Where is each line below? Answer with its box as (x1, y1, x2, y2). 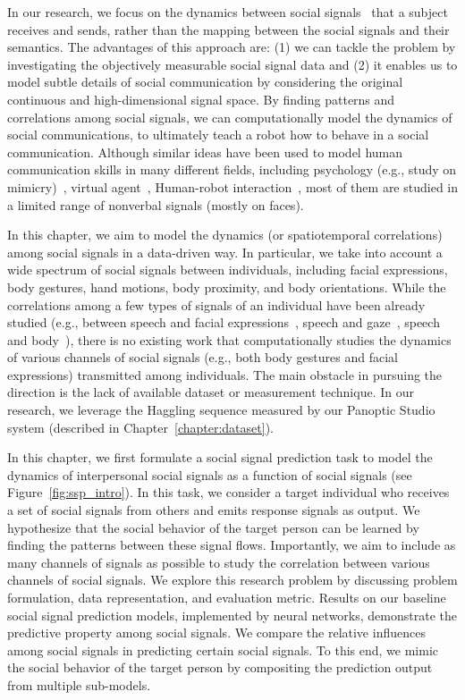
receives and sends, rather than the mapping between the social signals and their (7, 20, 450, 38)
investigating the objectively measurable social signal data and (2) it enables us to (7, 55, 458, 73)
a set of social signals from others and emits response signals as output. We (7, 501, 420, 519)
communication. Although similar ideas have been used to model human (7, 142, 403, 161)
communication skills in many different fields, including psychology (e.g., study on (7, 160, 457, 179)
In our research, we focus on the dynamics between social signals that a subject (7, 3, 448, 21)
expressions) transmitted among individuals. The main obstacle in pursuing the (7, 365, 443, 384)
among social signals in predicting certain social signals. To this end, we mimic (7, 640, 439, 659)
